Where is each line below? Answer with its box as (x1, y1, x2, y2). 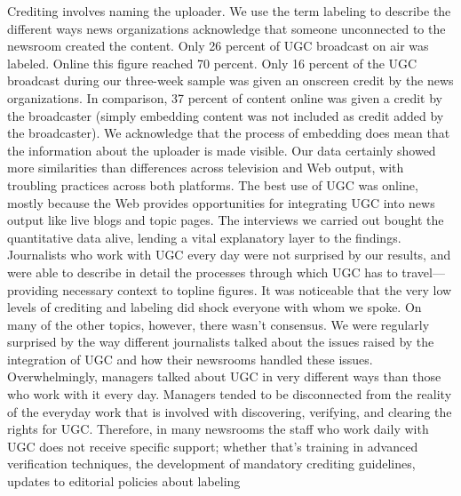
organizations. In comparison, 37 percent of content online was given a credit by (7, 88, 442, 107)
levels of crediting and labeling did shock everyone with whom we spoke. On (7, 298, 422, 316)
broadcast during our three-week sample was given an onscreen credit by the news (7, 71, 454, 90)
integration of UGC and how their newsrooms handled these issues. (7, 349, 373, 368)
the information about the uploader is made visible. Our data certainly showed (7, 140, 436, 159)
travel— (401, 262, 445, 281)
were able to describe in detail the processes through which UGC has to (7, 262, 398, 281)
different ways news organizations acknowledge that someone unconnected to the (7, 19, 446, 37)
